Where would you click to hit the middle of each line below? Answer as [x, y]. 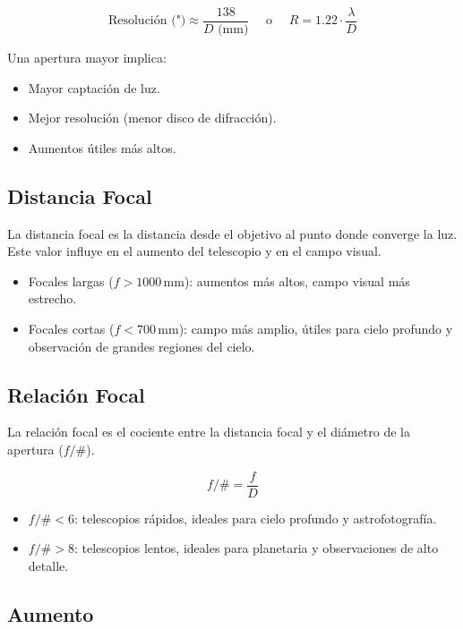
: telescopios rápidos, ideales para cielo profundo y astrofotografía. [256, 518]
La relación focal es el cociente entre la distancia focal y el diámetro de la [209, 432]
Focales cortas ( [71, 329]
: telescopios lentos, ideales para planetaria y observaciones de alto [257, 548]
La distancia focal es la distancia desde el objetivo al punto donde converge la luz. [232, 233]
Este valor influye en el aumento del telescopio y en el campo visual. [194, 251]
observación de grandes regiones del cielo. [141, 346]
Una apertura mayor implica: [87, 58]
